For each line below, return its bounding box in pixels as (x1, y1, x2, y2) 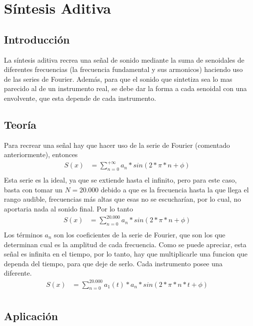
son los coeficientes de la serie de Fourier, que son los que (54, 230, 226, 240)
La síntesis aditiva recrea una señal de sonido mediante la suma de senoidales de (4, 54, 245, 65)
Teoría (4, 116, 37, 132)
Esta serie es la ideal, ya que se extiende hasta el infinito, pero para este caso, (4, 175, 237, 185)
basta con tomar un (4, 184, 63, 194)
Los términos (4, 230, 43, 240)
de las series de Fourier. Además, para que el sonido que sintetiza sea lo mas (4, 73, 232, 84)
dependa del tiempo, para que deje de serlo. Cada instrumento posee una (4, 258, 223, 268)
